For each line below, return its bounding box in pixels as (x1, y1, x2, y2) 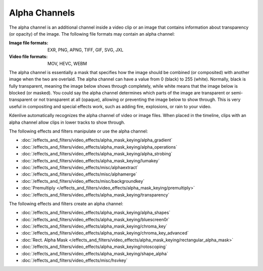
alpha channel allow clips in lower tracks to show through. (9, 119, 125, 125)
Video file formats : (9, 54, 48, 59)
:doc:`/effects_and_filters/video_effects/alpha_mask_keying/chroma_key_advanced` (21, 230, 189, 236)
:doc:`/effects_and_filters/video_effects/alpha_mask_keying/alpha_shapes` (21, 210, 170, 215)
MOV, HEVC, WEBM (47, 60, 87, 66)
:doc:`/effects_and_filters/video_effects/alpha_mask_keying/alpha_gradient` (21, 137, 173, 143)
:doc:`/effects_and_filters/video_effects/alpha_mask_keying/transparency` (21, 192, 170, 197)
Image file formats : (9, 40, 49, 46)
